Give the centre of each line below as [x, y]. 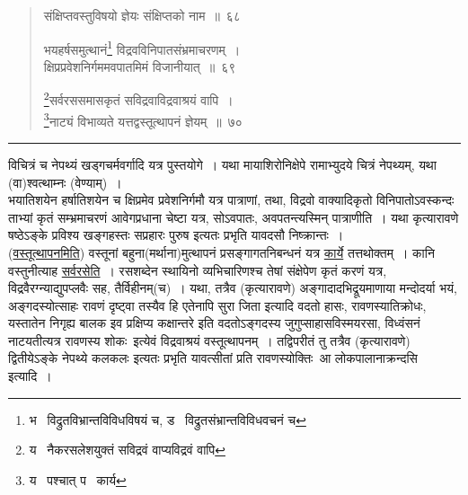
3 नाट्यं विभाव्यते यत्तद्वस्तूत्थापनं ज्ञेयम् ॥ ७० [143, 119]
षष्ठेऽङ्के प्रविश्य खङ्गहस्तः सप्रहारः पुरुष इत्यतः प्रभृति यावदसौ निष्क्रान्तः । [176, 235]
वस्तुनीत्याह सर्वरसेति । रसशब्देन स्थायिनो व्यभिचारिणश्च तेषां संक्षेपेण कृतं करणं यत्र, [198, 270]
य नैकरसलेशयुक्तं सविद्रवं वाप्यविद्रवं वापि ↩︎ [127, 450]
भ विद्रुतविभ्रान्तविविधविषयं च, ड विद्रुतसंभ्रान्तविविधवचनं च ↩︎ [168, 419]
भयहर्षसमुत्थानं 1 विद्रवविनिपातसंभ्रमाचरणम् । [142, 48]
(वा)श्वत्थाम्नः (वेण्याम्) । [65, 182]
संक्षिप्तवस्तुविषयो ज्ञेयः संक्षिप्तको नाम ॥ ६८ [142, 15]
